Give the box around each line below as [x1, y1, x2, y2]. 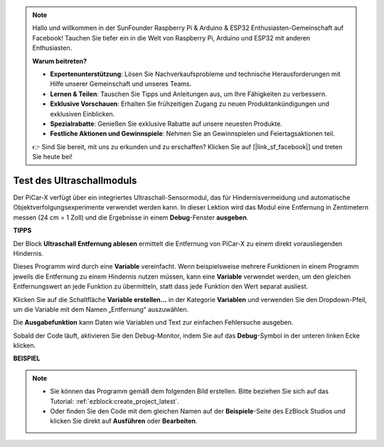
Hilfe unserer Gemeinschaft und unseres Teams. [50, 80, 192, 88]
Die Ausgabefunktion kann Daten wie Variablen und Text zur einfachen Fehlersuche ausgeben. [13, 318, 294, 327]
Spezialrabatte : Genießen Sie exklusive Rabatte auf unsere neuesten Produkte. [50, 119, 282, 128]
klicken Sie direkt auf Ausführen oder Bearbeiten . [50, 416, 198, 426]
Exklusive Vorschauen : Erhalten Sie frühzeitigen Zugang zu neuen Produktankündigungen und [50, 99, 330, 108]
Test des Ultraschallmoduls [13, 174, 137, 186]
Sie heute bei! [32, 153, 73, 161]
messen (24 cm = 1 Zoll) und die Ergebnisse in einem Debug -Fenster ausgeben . [13, 213, 249, 222]
